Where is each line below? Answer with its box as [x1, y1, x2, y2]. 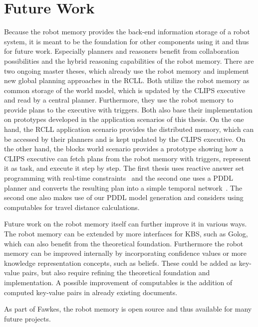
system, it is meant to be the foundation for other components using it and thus [4, 36, 249, 46]
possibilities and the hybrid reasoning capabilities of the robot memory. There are [4, 55, 254, 66]
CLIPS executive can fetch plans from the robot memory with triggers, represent [4, 153, 251, 163]
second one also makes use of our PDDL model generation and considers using [4, 192, 244, 203]
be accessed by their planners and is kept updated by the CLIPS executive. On [4, 133, 246, 144]
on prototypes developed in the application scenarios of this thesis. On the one [4, 114, 244, 124]
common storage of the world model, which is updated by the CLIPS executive [4, 85, 246, 95]
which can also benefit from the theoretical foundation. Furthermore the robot [4, 238, 244, 248]
